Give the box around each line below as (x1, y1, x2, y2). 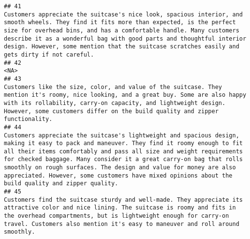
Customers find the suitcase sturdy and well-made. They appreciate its (4, 196, 243, 203)
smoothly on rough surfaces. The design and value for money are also (4, 164, 236, 171)
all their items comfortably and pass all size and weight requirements (4, 148, 243, 155)
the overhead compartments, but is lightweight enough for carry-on (4, 212, 229, 220)
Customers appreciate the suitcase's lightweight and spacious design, (4, 132, 239, 139)
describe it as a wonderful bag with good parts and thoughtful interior (4, 35, 247, 42)
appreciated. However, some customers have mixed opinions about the (4, 172, 233, 179)
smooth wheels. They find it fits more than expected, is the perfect (4, 19, 236, 26)
